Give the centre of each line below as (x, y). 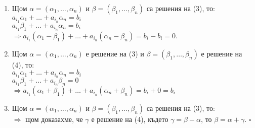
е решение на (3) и (115, 53)
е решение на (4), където (130, 119)
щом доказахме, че (54, 119)
